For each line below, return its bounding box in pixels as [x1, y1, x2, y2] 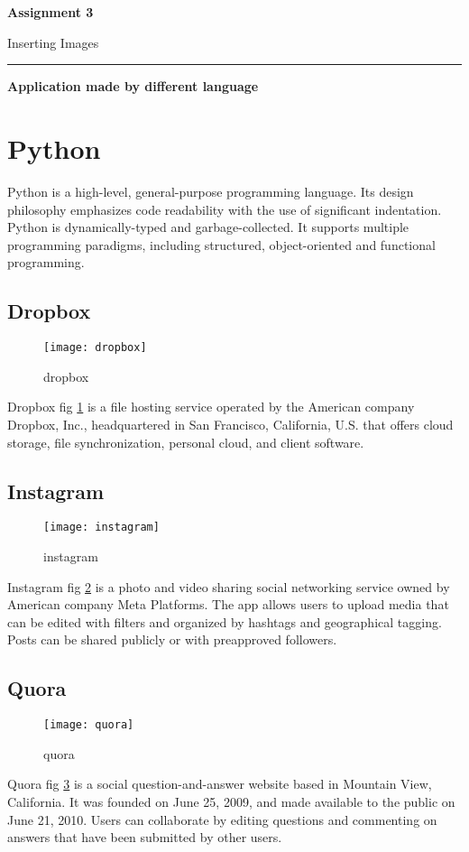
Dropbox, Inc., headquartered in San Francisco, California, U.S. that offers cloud [7, 414, 454, 433]
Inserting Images [7, 32, 99, 51]
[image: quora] [43, 718, 134, 732]
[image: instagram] [43, 521, 160, 534]
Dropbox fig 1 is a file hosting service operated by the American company [7, 397, 415, 416]
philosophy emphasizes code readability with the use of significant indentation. [7, 199, 442, 218]
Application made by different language [7, 77, 259, 96]
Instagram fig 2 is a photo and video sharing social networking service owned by [7, 577, 450, 596]
